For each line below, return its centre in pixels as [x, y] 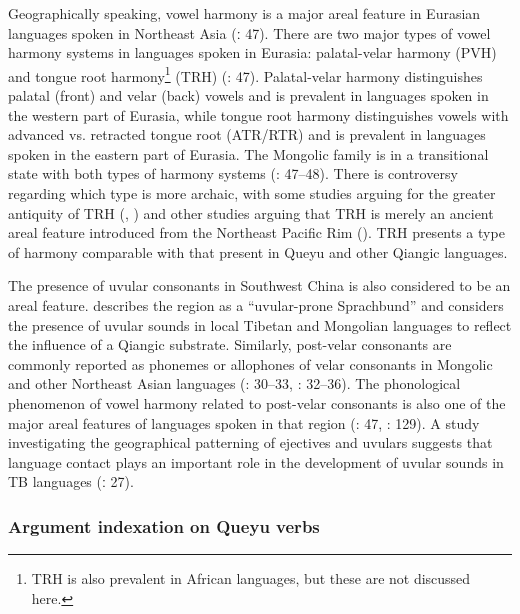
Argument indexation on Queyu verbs [164, 525]
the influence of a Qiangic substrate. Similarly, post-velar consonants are [230, 344]
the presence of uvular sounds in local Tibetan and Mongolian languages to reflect [260, 324]
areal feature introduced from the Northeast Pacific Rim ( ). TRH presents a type [256, 232]
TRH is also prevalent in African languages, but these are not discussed [251, 578]
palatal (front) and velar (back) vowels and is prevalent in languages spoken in [248, 95]
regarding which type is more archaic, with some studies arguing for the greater [252, 193]
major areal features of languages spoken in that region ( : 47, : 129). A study [244, 422]
